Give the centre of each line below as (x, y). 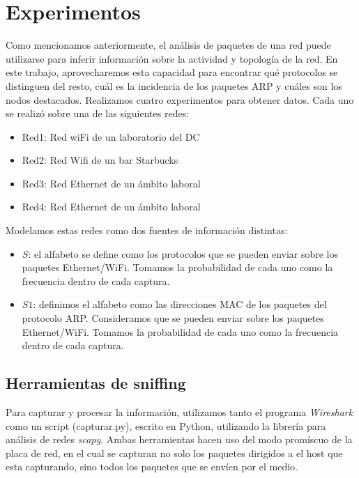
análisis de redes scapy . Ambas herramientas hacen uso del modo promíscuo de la (179, 439)
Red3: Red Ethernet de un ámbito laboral (111, 183)
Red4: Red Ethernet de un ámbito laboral (111, 207)
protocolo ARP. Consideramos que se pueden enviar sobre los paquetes (173, 318)
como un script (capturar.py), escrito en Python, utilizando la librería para (166, 425)
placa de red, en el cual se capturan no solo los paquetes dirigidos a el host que (174, 453)
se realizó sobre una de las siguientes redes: (98, 113)
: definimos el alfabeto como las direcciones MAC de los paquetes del (180, 304)
